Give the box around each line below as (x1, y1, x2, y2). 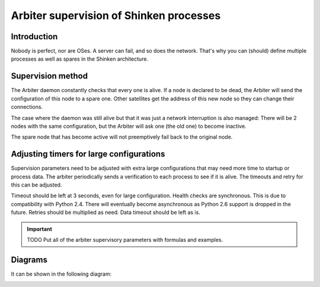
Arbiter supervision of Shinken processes (11, 9, 221, 22)
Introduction (11, 31, 58, 42)
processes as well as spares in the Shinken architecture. (11, 55, 148, 62)
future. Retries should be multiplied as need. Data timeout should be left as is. (11, 209, 201, 216)
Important (27, 225, 53, 232)
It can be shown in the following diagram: (11, 270, 112, 277)
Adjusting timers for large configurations (11, 149, 165, 159)
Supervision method (11, 71, 88, 81)
